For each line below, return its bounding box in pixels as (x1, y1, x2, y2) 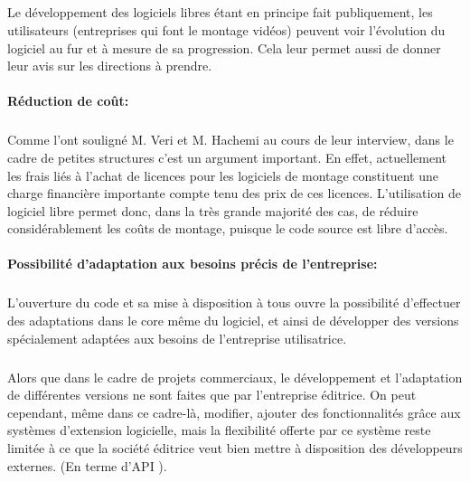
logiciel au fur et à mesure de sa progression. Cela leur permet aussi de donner (7, 38, 441, 57)
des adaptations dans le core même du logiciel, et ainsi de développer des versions (7, 311, 459, 330)
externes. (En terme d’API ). (7, 456, 167, 475)
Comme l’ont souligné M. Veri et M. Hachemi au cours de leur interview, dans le (7, 130, 454, 149)
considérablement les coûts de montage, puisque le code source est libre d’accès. (7, 219, 448, 238)
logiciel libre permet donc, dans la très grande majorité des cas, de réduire (7, 201, 418, 220)
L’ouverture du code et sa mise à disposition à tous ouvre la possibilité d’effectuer (7, 293, 461, 312)
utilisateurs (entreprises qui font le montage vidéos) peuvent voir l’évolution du (7, 20, 446, 39)
